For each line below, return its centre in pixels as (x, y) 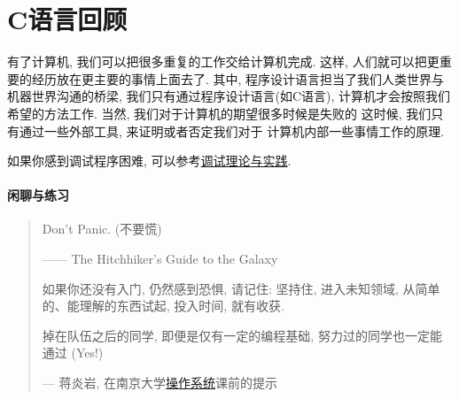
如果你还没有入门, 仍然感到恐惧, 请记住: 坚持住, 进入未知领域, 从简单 (241, 288)
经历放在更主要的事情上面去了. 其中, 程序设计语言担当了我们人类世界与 (238, 78)
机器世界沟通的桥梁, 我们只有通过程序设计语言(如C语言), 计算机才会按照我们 (229, 96)
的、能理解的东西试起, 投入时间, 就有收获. (163, 306)
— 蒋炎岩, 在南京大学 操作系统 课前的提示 (160, 383)
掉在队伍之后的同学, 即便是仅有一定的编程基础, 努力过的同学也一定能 (242, 335)
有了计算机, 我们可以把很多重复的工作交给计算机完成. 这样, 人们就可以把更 (223, 61)
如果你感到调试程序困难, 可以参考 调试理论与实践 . (149, 161)
